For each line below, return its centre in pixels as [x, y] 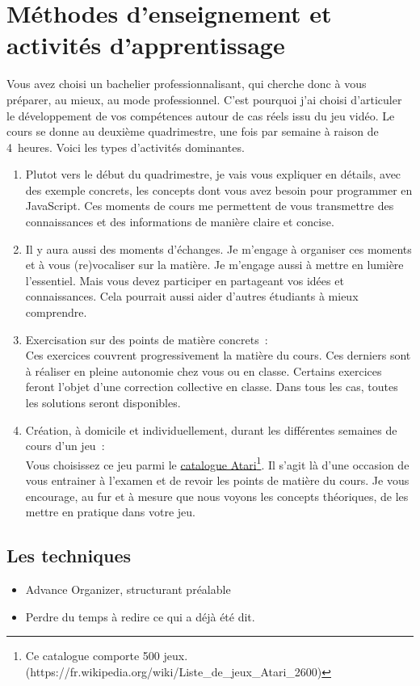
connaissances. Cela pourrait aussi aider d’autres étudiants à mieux [192, 296]
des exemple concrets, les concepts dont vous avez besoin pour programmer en [219, 189]
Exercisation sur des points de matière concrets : [147, 339]
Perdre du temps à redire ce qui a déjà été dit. [140, 616]
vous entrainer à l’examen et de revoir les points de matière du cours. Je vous [217, 480]
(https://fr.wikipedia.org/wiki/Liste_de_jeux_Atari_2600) [174, 671]
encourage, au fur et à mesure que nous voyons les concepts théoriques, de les [217, 496]
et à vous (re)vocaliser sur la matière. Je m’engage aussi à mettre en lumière [214, 265]
